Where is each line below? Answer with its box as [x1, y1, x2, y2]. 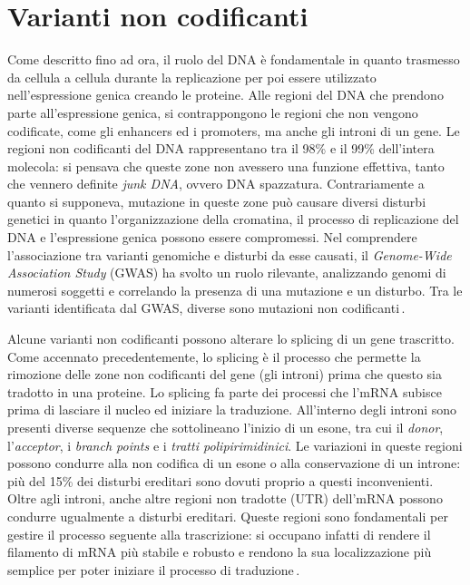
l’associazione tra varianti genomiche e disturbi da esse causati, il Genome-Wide [7, 245, 452, 264]
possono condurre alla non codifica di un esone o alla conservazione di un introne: [7, 453, 461, 473]
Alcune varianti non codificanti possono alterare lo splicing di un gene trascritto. [7, 329, 455, 348]
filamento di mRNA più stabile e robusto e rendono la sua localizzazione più [7, 542, 432, 561]
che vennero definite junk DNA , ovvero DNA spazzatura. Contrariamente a [7, 174, 425, 193]
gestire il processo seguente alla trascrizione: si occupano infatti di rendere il [7, 524, 431, 543]
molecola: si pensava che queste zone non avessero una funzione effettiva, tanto [7, 156, 445, 175]
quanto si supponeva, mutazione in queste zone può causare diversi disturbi [7, 191, 426, 210]
